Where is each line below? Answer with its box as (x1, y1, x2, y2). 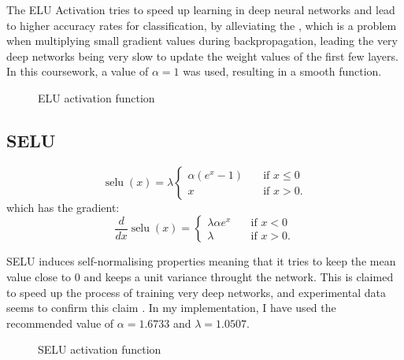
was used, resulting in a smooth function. (183, 63, 382, 80)
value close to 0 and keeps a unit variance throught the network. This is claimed (6, 268, 394, 284)
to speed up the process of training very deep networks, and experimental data (6, 284, 386, 300)
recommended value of (6, 314, 114, 331)
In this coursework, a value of (6, 63, 149, 80)
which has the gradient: (6, 199, 120, 215)
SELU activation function (38, 341, 161, 358)
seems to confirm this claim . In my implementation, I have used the (6, 299, 336, 316)
